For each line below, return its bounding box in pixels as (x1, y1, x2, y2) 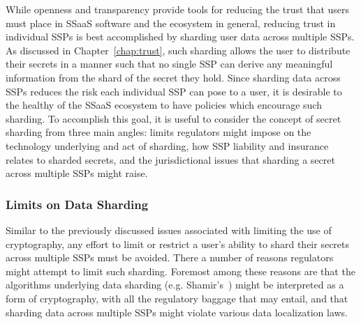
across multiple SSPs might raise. (6, 166, 148, 180)
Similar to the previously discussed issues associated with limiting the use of (6, 222, 332, 237)
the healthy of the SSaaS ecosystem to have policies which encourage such (6, 98, 322, 112)
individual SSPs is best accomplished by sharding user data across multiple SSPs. (6, 29, 355, 44)
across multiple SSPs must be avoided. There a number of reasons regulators (6, 250, 334, 265)
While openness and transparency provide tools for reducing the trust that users (6, 2, 350, 16)
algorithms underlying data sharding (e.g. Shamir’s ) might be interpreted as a (6, 277, 344, 292)
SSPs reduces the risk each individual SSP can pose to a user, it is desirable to (6, 84, 342, 98)
